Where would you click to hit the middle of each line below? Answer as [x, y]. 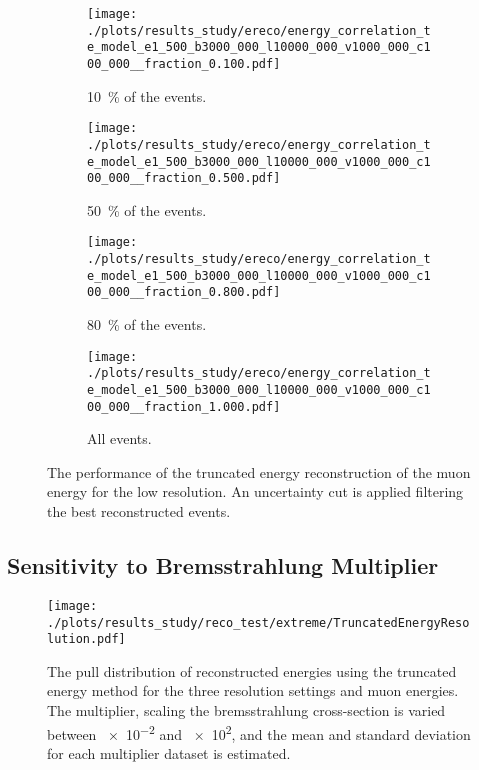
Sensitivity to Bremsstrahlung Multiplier [223, 565]
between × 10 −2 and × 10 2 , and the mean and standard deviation [259, 732]
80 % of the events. [147, 324]
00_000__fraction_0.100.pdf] [184, 63]
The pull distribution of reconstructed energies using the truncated [252, 670]
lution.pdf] [86, 639]
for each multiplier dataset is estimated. [169, 752]
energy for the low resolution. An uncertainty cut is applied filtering [255, 491]
